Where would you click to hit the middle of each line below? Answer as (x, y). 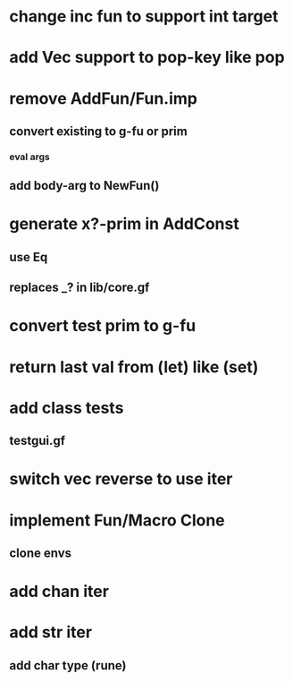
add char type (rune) (68, 665)
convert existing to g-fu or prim (98, 131)
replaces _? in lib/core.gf (80, 288)
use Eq (29, 257)
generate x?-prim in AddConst (124, 224)
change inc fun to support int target (144, 17)
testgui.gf (37, 441)
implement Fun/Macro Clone (117, 520)
